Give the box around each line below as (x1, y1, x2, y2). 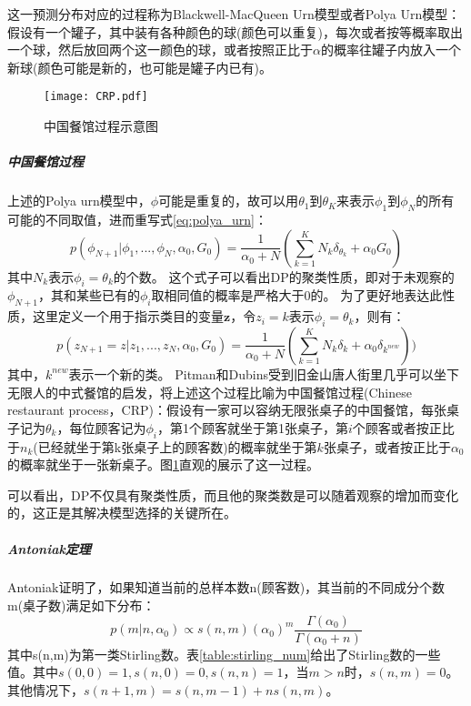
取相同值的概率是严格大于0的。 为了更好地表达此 (151, 286, 443, 305)
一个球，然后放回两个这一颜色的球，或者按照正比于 (7, 40, 313, 59)
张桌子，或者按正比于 (323, 437, 451, 456)
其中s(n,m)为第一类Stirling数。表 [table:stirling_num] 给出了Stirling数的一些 (7, 644, 441, 663)
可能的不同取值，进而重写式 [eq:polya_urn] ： (7, 209, 267, 228)
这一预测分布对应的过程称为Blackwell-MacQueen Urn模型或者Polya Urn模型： (7, 5, 461, 23)
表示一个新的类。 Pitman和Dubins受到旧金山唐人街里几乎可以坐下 (68, 364, 459, 383)
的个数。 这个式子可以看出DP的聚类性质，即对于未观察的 (113, 267, 455, 286)
